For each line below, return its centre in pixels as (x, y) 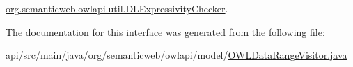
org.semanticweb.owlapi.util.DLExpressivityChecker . (117, 8)
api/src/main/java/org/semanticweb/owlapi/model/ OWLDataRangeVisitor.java (176, 55)
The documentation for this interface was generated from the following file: (165, 31)
